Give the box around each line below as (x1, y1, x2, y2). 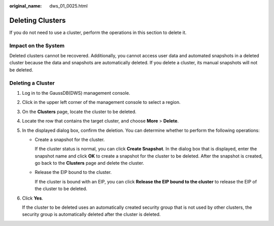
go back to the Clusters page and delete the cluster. (35, 160, 145, 166)
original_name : (9, 3, 42, 9)
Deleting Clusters (9, 16, 66, 25)
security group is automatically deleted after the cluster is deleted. (22, 211, 161, 217)
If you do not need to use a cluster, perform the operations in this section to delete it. (9, 29, 187, 35)
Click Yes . (22, 195, 43, 201)
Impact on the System (9, 42, 65, 49)
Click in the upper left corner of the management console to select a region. (22, 99, 181, 105)
